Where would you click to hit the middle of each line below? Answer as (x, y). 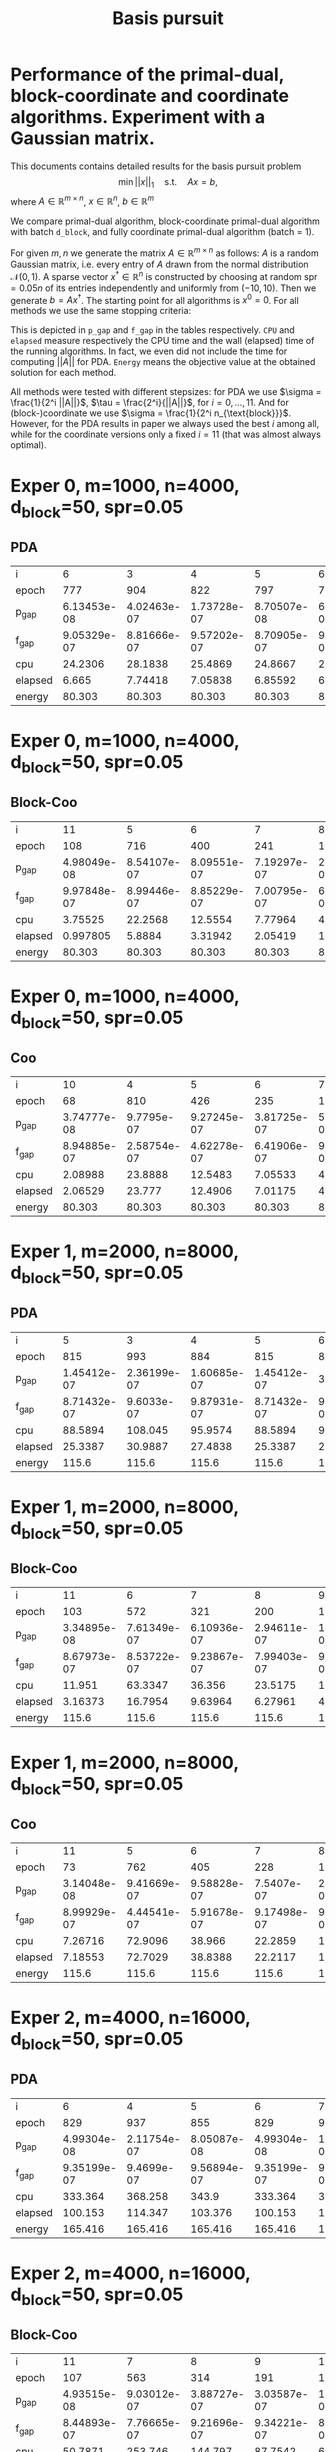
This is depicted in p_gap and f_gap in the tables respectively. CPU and (152, 330)
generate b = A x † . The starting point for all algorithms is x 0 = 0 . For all (155, 299)
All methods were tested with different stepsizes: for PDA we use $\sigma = (166, 392)
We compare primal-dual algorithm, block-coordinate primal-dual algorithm (165, 221)
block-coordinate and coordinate (150, 96)
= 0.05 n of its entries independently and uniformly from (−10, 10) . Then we (163, 288)
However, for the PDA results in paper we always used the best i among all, (165, 424)
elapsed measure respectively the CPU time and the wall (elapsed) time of (162, 341)
